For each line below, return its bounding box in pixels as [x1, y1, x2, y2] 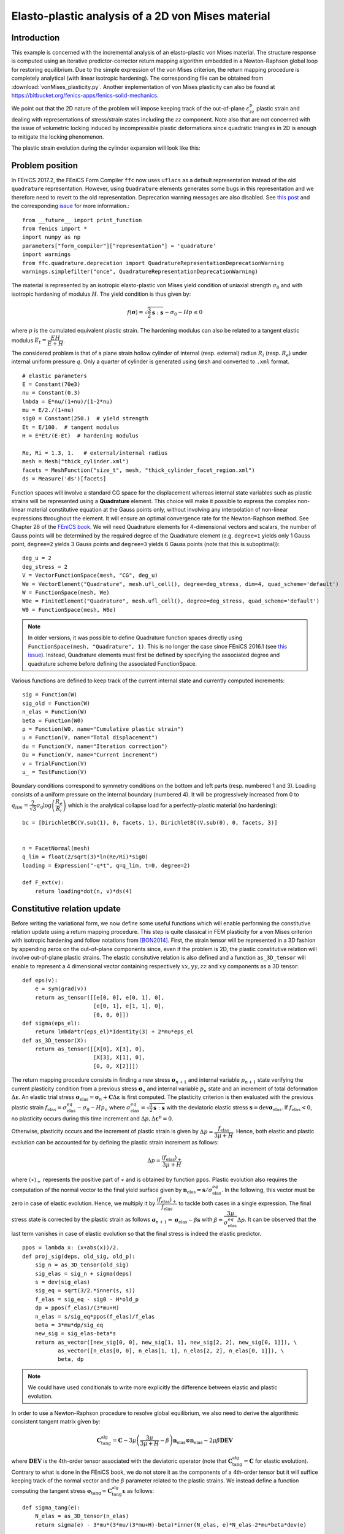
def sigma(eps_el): [22, 1019, 81, 1027]
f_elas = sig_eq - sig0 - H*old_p [34, 1295, 139, 1303]
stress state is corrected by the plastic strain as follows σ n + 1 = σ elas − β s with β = [11, 1216, 223, 1225]
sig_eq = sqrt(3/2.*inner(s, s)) [34, 1287, 136, 1294]
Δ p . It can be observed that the [237, 1216, 316, 1224]
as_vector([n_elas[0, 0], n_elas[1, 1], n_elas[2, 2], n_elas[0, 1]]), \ [57, 1347, 285, 1354]
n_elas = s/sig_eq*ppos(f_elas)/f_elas [34, 1313, 155, 1320]
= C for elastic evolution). [243, 1457, 309, 1465]
